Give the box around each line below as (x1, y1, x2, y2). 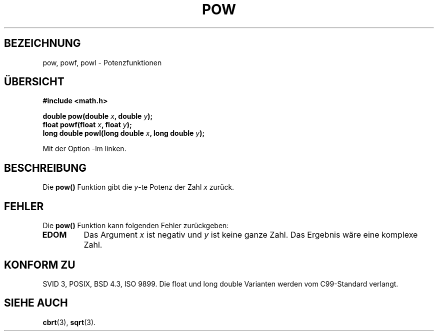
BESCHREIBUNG (4, 161, 87, 174)
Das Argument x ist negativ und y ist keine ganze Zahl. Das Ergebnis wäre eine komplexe (83, 230, 418, 240)
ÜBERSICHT (4, 75, 64, 88)
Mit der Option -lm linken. (42, 144, 126, 153)
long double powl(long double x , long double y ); (42, 129, 205, 138)
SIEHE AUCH (4, 297, 68, 310)
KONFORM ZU (4, 258, 75, 271)
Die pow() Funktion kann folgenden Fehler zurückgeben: (42, 221, 229, 230)
